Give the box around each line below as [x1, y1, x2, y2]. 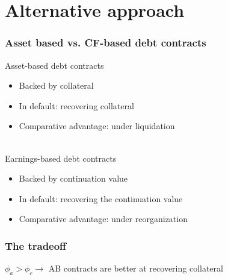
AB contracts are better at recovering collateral [48, 262, 223, 275]
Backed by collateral [19, 79, 94, 92]
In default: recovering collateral [19, 99, 134, 112]
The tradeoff [5, 238, 67, 253]
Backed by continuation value [19, 172, 128, 185]
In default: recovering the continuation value [19, 192, 183, 205]
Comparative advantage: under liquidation [19, 119, 175, 132]
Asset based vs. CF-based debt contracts [5, 35, 206, 50]
